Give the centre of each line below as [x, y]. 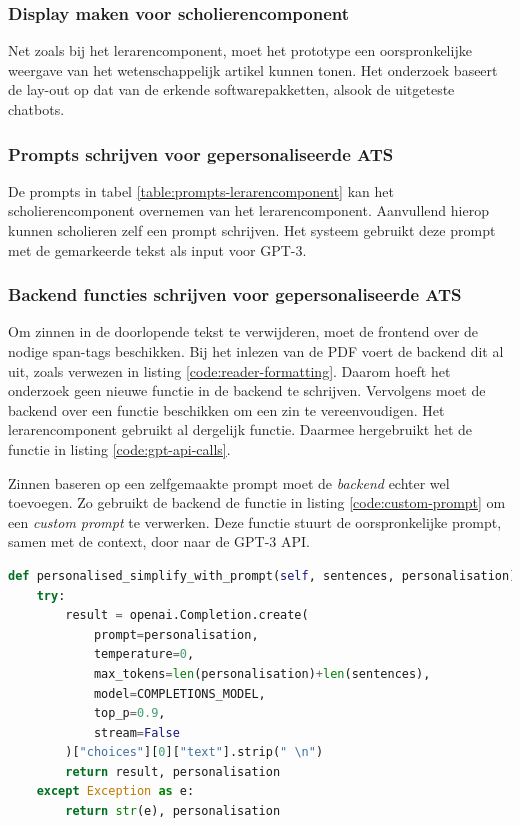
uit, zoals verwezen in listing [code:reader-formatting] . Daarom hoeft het [229, 370]
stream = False [136, 732]
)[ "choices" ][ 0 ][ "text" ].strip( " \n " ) [194, 752]
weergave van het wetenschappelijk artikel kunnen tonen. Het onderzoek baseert [253, 69]
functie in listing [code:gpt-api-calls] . [119, 448]
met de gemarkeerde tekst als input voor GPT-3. [157, 249]
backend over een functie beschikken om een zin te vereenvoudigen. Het [226, 409]
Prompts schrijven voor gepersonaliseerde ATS [201, 153]
